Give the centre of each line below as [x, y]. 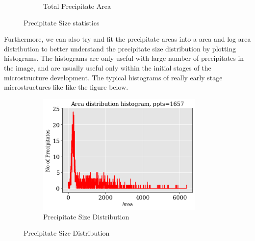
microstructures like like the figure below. [66, 87]
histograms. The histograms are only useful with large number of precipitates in [124, 58]
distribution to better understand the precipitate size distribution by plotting [120, 48]
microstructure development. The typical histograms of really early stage [113, 77]
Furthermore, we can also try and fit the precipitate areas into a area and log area [127, 39]
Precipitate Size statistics [62, 22]
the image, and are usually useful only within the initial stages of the [108, 67]
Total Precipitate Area [77, 6]
